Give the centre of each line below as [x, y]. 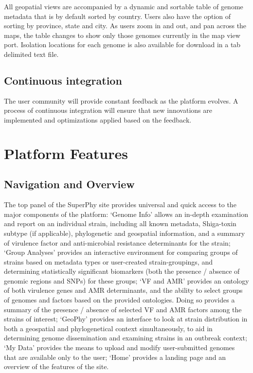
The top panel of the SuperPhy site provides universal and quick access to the [120, 204]
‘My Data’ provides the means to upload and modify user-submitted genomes [119, 347]
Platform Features [66, 153]
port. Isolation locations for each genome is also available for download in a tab [122, 44]
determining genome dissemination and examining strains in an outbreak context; [126, 338]
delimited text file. [31, 54]
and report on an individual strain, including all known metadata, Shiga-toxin [120, 223]
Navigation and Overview [69, 184]
